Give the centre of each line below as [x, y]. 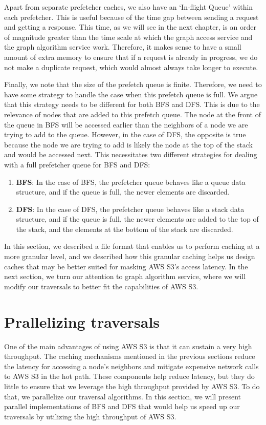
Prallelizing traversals [82, 321]
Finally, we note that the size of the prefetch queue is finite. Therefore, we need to [133, 84]
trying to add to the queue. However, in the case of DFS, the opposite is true [125, 134]
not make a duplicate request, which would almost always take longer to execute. [131, 67]
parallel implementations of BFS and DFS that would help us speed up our [122, 406]
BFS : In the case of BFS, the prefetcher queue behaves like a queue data [131, 182]
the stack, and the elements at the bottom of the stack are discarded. [125, 229]
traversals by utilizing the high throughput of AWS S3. [90, 416]
